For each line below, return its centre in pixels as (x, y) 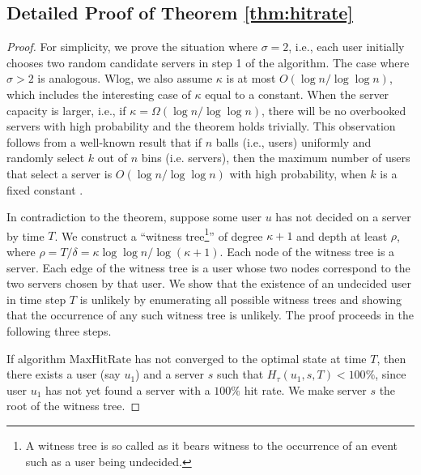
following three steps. (59, 330)
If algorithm (36, 358)
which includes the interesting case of (99, 94)
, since (391, 374)
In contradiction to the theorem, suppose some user (134, 217)
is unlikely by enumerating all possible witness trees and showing (240, 299)
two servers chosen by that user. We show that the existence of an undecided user (209, 283)
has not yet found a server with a (128, 389)
